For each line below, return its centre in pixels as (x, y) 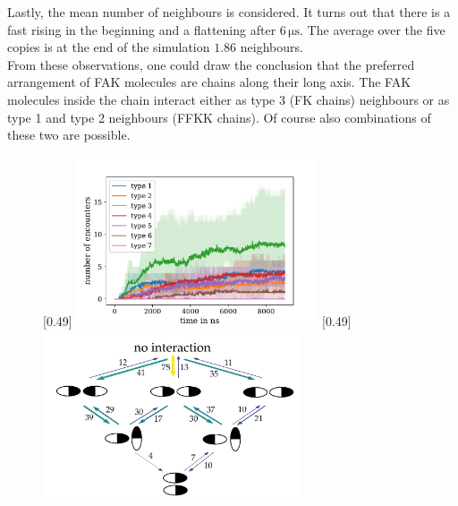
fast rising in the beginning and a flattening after (142, 29)
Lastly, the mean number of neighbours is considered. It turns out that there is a (229, 12)
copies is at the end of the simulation (109, 47)
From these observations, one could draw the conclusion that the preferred (211, 64)
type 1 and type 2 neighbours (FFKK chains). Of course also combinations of (219, 117)
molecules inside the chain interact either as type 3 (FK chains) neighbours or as (229, 99)
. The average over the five (373, 29)
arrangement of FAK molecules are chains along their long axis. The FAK (209, 82)
